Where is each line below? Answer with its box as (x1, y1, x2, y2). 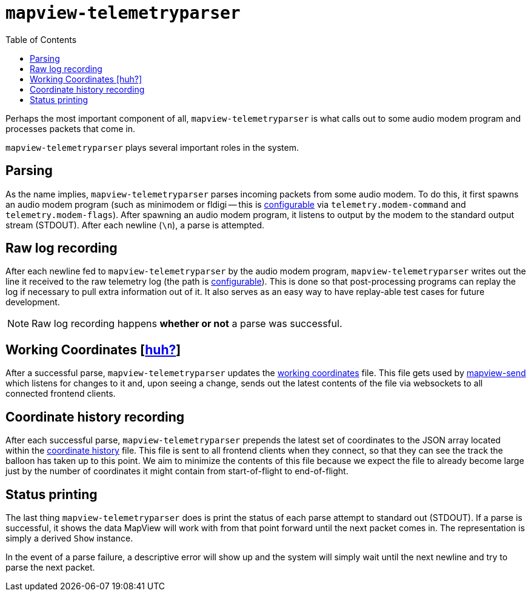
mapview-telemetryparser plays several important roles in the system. (5, 142, 299, 153)
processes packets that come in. (5, 123, 135, 134)
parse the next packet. (5, 561, 95, 572)
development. (5, 297, 60, 308)
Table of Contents (5, 34, 77, 45)
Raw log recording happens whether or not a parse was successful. (32, 317, 342, 330)
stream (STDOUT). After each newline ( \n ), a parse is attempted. (5, 219, 265, 230)
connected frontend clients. (5, 388, 116, 399)
